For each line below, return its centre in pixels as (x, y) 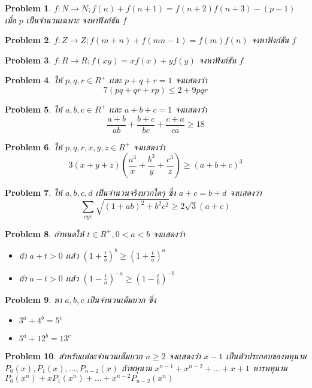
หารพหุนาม (270, 367)
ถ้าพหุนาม (137, 367)
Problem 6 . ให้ (34, 146)
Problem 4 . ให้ (34, 80)
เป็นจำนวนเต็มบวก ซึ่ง (122, 300)
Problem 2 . (28, 40)
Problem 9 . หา (34, 300)
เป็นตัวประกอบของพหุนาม (266, 356)
